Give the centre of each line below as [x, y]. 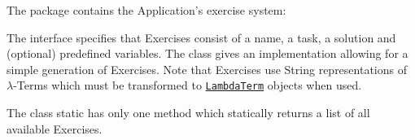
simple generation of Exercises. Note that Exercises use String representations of [207, 69]
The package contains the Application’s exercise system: [146, 10]
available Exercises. [55, 128]
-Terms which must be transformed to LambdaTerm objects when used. [188, 85]
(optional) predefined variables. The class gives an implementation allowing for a [207, 53]
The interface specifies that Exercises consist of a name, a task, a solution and [201, 37]
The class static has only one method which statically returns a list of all [188, 113]
